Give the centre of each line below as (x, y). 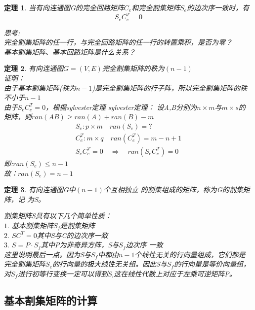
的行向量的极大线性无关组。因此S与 (109, 264)
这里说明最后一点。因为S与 (47, 254)
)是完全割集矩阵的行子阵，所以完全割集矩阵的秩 (170, 87)
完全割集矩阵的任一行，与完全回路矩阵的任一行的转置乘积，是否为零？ (118, 42)
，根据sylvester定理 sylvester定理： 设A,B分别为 (121, 107)
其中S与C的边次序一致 (72, 235)
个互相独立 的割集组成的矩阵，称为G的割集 (173, 189)
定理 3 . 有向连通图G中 (40, 189)
